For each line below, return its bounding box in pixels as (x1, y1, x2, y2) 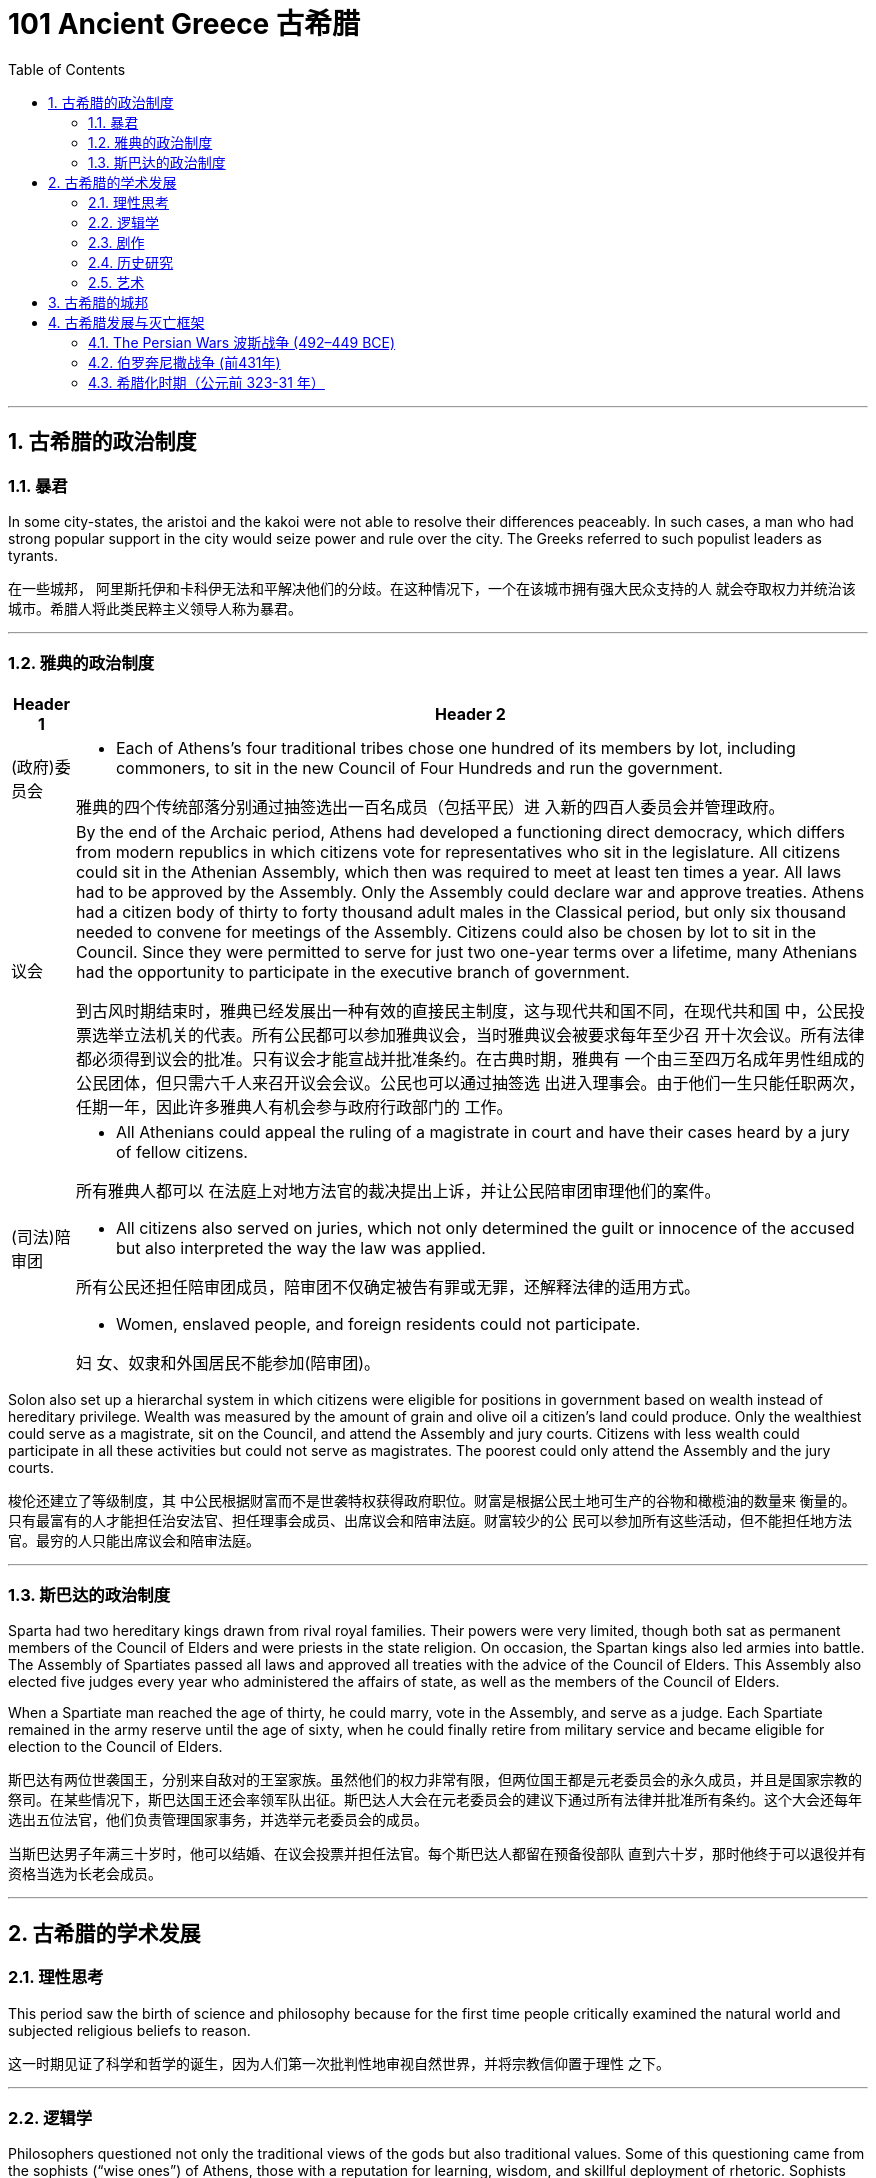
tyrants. (8, 546, 58, 564)
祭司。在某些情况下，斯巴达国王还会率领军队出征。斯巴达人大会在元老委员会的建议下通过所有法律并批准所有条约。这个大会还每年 (8, 1791, 862, 1809)
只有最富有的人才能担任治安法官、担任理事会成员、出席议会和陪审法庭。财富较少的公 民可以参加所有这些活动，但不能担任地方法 (8, 1511, 852, 1529)
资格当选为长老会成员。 (8, 1865, 162, 1883)
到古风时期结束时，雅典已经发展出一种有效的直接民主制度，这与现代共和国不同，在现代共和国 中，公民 (75, 1000, 849, 1021)
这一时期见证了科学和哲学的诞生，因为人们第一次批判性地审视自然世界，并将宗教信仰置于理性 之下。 (8, 2054, 670, 2072)
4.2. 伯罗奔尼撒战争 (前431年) (88, 353, 281, 371)
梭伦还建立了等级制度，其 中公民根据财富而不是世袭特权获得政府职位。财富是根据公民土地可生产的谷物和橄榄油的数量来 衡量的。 (8, 1491, 856, 1509)
